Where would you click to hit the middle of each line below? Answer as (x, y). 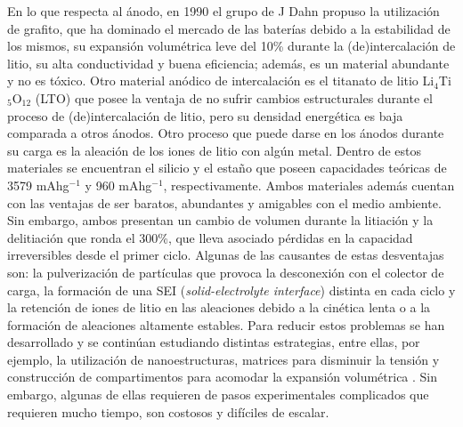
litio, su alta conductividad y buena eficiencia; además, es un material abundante (228, 63)
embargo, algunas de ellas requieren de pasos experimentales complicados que (218, 395)
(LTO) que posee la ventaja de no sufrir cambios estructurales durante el (234, 97)
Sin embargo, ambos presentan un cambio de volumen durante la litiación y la (220, 220)
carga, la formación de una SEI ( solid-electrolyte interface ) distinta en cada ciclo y (231, 290)
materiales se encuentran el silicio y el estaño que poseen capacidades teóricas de (227, 168)
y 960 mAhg (118, 185)
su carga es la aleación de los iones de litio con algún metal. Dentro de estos (214, 150)
